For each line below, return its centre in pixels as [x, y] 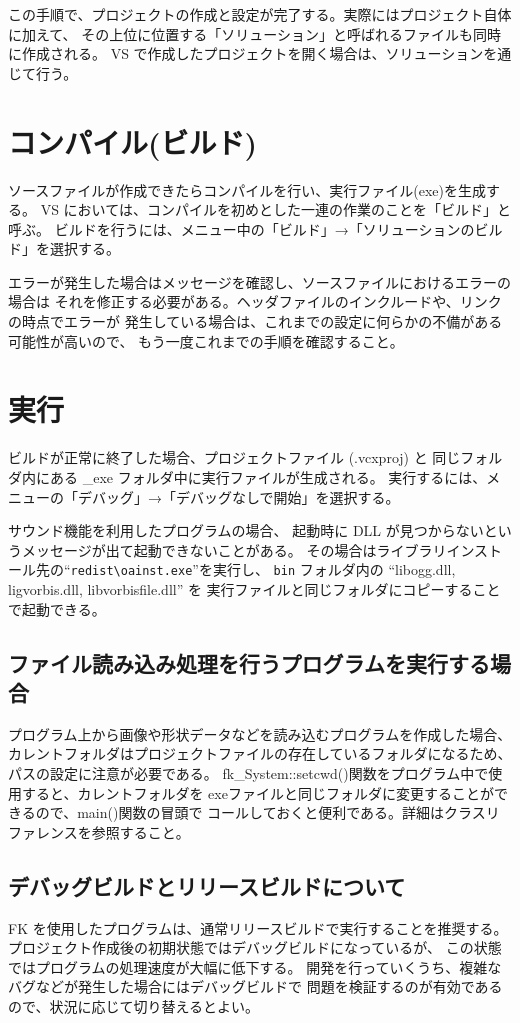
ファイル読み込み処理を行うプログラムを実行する [249, 662]
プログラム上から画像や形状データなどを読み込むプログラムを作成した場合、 [260, 733]
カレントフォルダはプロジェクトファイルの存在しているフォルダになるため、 [260, 753]
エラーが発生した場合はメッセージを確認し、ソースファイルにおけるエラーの [260, 281]
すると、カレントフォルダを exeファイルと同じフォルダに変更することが [257, 792]
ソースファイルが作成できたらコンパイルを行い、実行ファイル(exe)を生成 [247, 189]
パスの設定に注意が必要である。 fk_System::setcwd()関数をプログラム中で [248, 772]
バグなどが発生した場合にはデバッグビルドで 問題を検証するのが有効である [255, 986]
